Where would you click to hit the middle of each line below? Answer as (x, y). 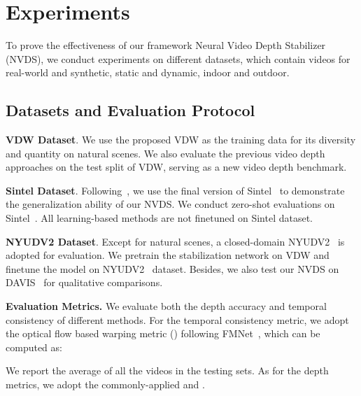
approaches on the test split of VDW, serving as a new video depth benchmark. (176, 167)
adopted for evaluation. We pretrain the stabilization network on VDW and (168, 255)
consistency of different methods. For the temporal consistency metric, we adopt (177, 319)
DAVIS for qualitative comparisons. (84, 282)
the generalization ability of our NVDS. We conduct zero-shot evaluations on (170, 204)
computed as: (34, 347)
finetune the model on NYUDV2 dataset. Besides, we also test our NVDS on (172, 268)
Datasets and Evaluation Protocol (130, 110)
